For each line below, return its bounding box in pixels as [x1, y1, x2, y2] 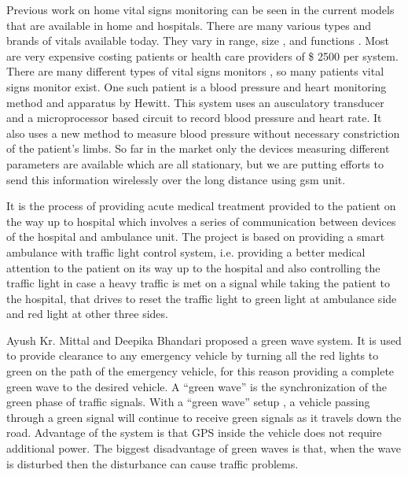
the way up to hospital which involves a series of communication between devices [6, 213, 396, 229]
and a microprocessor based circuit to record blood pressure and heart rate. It [6, 109, 382, 126]
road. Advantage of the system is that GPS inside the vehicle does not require [6, 424, 382, 441]
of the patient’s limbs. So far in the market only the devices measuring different [6, 140, 390, 157]
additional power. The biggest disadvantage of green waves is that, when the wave [6, 440, 402, 457]
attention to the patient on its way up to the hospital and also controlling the [6, 259, 380, 275]
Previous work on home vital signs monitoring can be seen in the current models [6, 2, 395, 17]
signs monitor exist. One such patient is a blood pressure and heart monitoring [6, 78, 387, 94]
